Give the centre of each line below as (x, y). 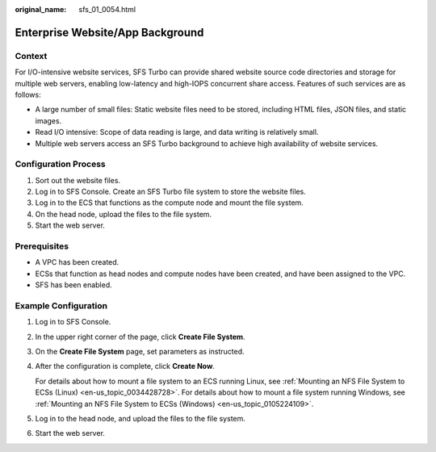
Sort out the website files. (78, 180)
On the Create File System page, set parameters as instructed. (140, 352)
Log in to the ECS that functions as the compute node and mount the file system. (170, 203)
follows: (28, 94)
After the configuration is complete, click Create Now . (125, 366)
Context (31, 56)
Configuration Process (60, 164)
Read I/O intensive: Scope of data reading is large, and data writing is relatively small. (177, 132)
